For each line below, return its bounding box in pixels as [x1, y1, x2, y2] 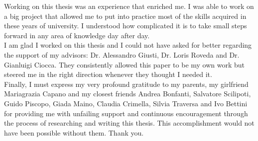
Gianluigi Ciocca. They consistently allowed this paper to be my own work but [4, 59, 245, 70]
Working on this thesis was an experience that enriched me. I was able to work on [4, 1, 254, 11]
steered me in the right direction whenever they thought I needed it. [4, 69, 212, 79]
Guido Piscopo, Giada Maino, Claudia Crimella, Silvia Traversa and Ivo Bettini [4, 98, 248, 108]
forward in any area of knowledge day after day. [4, 30, 150, 40]
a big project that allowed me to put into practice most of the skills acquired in [4, 10, 247, 21]
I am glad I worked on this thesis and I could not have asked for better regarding [4, 40, 252, 50]
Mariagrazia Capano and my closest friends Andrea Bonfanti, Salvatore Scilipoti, [4, 88, 251, 99]
